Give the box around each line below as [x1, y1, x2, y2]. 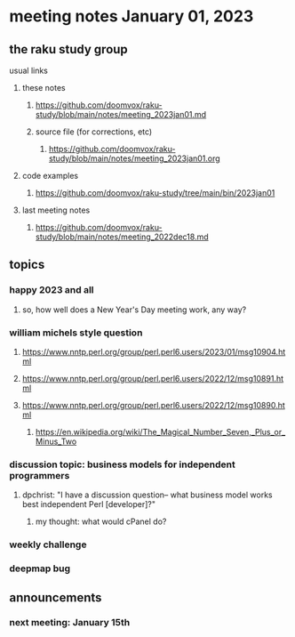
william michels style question [9, 327, 143, 339]
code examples [21, 171, 78, 181]
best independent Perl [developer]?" [21, 499, 155, 510]
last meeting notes [21, 205, 91, 215]
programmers [9, 469, 70, 481]
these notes [21, 83, 66, 93]
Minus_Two [35, 436, 77, 447]
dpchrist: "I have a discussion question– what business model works [21, 489, 273, 500]
